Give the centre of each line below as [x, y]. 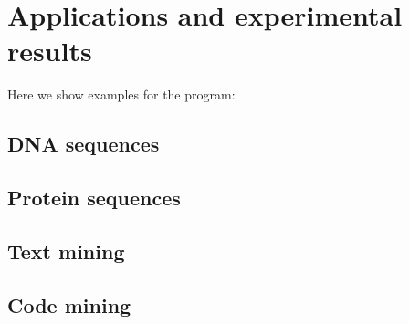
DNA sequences [84, 144]
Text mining [66, 251]
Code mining [69, 304]
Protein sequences [94, 198]
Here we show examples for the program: [121, 94]
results [50, 51]
